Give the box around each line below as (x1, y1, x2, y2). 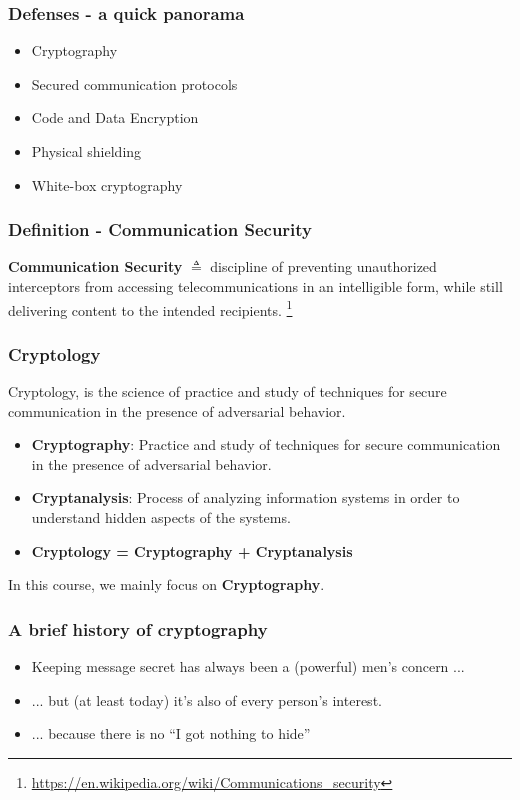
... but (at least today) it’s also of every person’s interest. (31, 689, 382, 710)
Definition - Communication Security (8, 217, 313, 242)
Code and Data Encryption (31, 107, 199, 128)
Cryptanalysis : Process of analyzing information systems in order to (31, 487, 460, 508)
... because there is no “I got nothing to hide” (31, 723, 311, 744)
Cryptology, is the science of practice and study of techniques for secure (8, 381, 447, 402)
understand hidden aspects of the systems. (31, 507, 291, 528)
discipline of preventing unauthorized (210, 256, 437, 277)
